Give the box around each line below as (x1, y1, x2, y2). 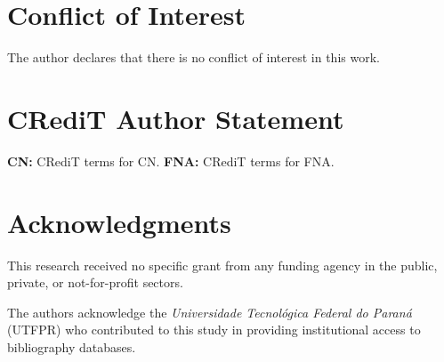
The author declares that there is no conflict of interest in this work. (7, 48, 380, 67)
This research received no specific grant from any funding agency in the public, (7, 255, 438, 274)
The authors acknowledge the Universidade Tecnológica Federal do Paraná (7, 302, 412, 321)
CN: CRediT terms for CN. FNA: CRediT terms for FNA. (7, 151, 335, 170)
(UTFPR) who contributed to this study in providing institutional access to (7, 320, 421, 339)
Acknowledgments (7, 204, 231, 240)
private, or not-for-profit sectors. (7, 273, 183, 292)
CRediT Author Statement (7, 100, 344, 136)
